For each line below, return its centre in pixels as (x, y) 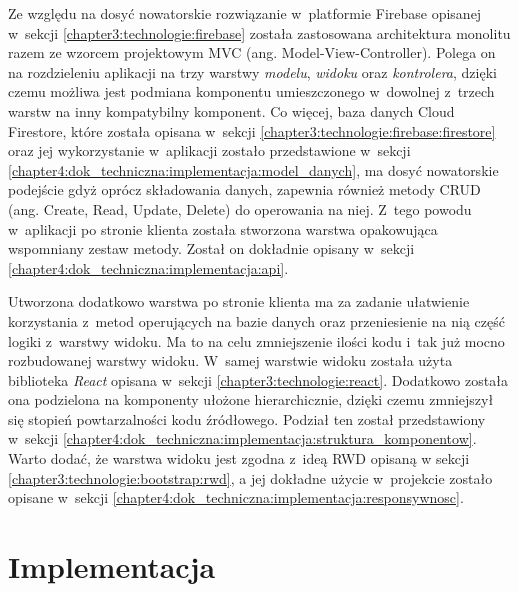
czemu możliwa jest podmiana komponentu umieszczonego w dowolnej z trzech (251, 91)
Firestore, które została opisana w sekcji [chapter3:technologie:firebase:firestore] (252, 130)
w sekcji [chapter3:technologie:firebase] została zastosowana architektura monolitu (259, 32)
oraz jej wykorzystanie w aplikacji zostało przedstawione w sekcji (209, 150)
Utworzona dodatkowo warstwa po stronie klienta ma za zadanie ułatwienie (239, 301)
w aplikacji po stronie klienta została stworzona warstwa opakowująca (223, 228)
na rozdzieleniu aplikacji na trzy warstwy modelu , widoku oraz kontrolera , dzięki (252, 71)
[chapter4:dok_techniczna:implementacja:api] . (148, 267)
